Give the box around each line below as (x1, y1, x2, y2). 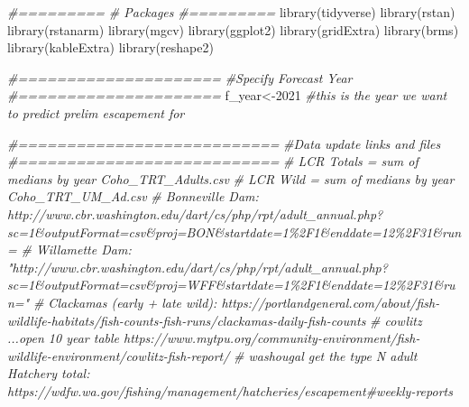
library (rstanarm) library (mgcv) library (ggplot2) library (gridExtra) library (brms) (7, 20, 459, 39)
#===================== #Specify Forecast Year (7, 68, 353, 87)
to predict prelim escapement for (7, 103, 185, 122)
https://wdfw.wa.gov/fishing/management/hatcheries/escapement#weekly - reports (7, 381, 453, 400)
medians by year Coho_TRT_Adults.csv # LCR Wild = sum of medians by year (7, 169, 455, 188)
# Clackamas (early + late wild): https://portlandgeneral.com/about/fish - (32, 292, 440, 311)
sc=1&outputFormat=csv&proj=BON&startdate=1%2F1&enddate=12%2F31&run (7, 222, 462, 241)
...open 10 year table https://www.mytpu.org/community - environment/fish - (7, 328, 420, 347)
